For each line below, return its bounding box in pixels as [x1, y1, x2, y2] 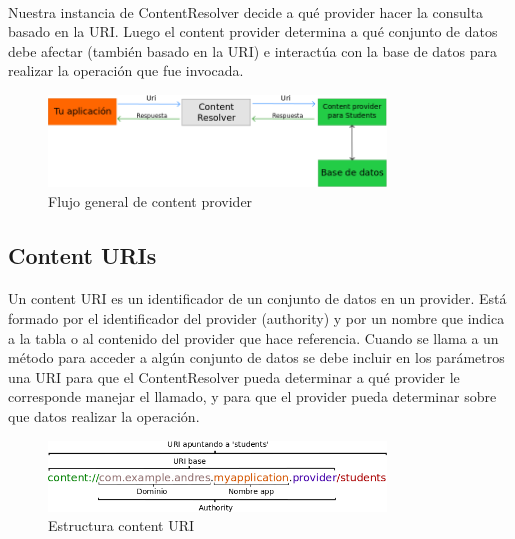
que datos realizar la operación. [8, 406, 200, 427]
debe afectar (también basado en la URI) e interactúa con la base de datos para [8, 40, 497, 61]
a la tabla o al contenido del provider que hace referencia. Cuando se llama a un [8, 327, 499, 348]
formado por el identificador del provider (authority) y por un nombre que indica [8, 308, 505, 329]
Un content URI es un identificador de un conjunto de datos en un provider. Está [8, 288, 507, 309]
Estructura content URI [48, 515, 194, 536]
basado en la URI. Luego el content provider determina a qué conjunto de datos [8, 21, 498, 42]
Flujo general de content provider [48, 190, 253, 211]
